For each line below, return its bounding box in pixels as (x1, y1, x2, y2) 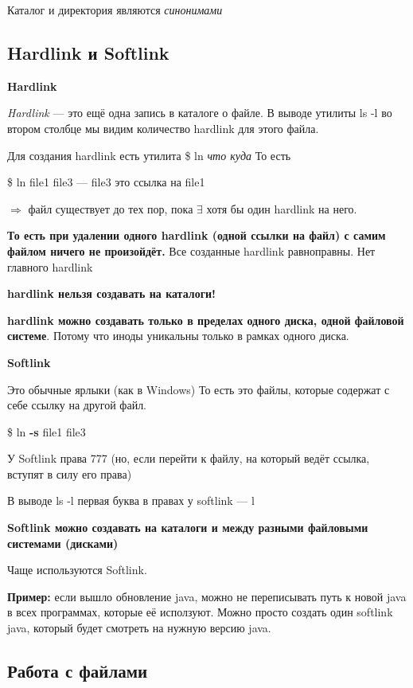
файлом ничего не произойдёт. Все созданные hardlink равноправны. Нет (7, 242, 376, 259)
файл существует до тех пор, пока (28, 200, 193, 217)
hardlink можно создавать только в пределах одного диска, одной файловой (7, 311, 404, 328)
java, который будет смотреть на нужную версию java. (7, 620, 271, 636)
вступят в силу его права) (7, 465, 132, 482)
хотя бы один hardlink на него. (206, 200, 357, 217)
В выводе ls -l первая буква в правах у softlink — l (7, 492, 255, 509)
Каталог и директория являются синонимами (7, 2, 223, 18)
